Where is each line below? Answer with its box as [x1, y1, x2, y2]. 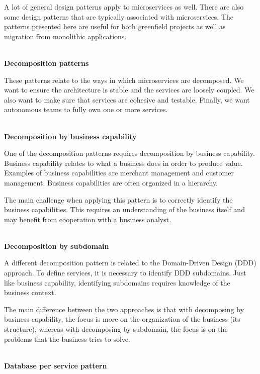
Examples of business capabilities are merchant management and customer [4, 167, 234, 178]
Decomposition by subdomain [4, 240, 109, 251]
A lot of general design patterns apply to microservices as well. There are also [4, 2, 244, 12]
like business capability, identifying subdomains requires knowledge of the [4, 277, 230, 288]
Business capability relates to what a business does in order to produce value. [4, 157, 243, 168]
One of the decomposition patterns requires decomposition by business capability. [4, 148, 255, 158]
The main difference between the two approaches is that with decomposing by [4, 304, 244, 314]
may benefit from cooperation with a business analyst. [4, 214, 171, 224]
